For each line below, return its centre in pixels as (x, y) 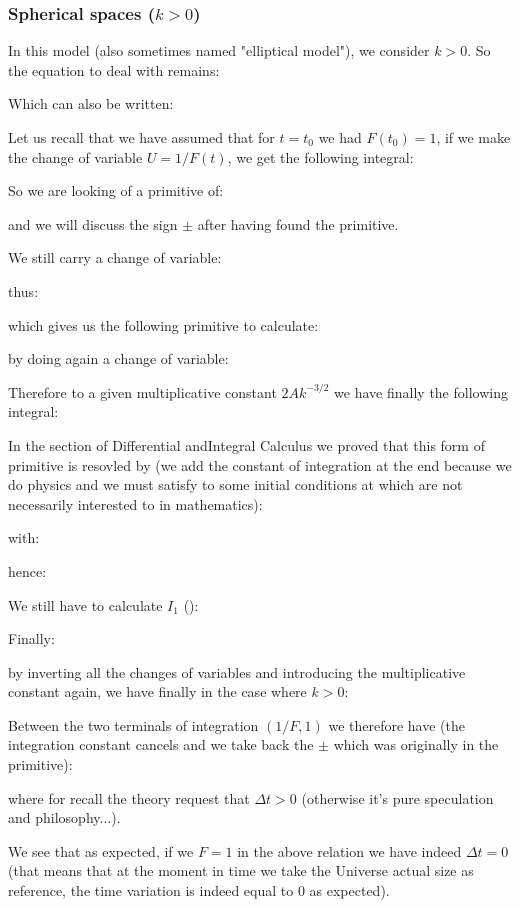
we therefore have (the (396, 724)
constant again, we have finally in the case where (157, 691)
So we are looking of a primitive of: (116, 190)
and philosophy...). (64, 817)
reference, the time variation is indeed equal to (151, 890)
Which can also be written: (91, 103)
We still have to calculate (85, 604)
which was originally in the (416, 744)
